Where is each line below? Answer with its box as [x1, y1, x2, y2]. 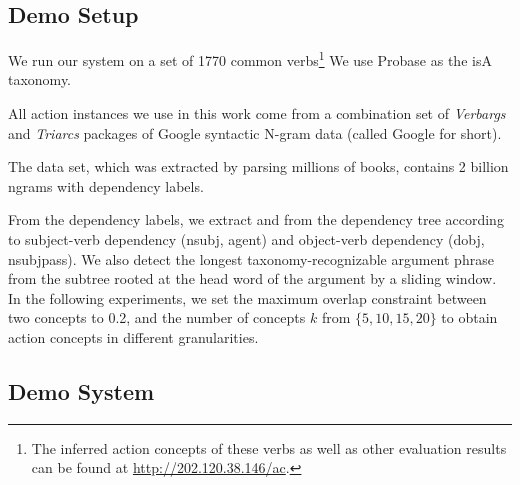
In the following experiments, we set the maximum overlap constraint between [8, 287, 487, 308]
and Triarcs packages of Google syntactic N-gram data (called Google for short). [8, 122, 502, 143]
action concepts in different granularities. [8, 326, 259, 347]
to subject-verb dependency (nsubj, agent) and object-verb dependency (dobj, [8, 229, 485, 250]
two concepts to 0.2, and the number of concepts [8, 307, 306, 328]
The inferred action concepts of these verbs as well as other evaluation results [31, 437, 507, 458]
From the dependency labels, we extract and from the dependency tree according [8, 209, 504, 230]
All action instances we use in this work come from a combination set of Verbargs [8, 103, 506, 124]
